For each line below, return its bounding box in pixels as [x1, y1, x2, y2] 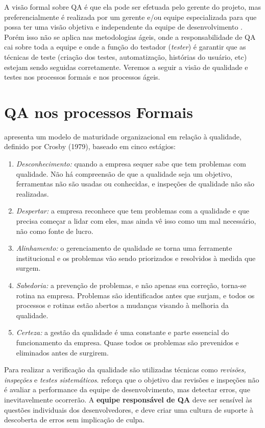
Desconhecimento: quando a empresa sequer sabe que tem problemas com [16, 158, 246, 169]
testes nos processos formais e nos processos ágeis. [4, 72, 160, 82]
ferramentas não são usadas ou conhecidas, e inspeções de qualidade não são [16, 178, 254, 189]
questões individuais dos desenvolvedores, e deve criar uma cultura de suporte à [4, 404, 253, 415]
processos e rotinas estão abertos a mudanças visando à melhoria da [16, 300, 229, 311]
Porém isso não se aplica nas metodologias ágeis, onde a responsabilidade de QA [4, 31, 256, 42]
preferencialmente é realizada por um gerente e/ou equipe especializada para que [4, 11, 257, 22]
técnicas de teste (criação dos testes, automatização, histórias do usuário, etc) [4, 51, 247, 62]
